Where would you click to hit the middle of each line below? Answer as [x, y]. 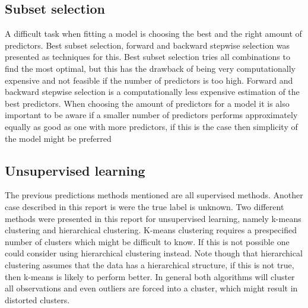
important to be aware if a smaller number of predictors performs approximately [151, 115]
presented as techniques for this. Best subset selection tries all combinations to [147, 57]
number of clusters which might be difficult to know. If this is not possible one [147, 241]
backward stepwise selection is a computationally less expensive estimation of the [152, 92]
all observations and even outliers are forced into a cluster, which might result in [151, 288]
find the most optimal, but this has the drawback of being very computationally [150, 68]
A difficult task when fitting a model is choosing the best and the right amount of [153, 34]
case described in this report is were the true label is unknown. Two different [145, 206]
